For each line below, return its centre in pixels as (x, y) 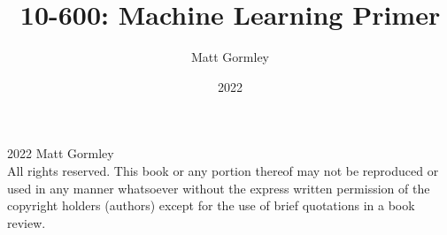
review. (27, 222)
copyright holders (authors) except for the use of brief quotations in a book (211, 205)
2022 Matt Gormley (61, 153)
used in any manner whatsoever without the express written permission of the (219, 188)
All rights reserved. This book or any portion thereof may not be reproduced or (223, 170)
